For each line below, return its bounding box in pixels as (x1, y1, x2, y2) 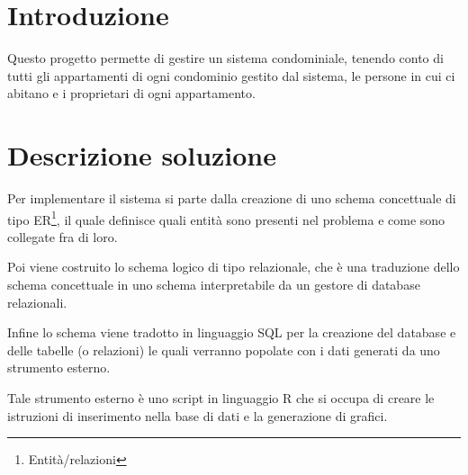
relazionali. (7, 292, 67, 311)
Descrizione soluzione (7, 137, 277, 174)
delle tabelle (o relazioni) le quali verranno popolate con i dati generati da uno (7, 340, 440, 359)
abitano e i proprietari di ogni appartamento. (7, 84, 256, 103)
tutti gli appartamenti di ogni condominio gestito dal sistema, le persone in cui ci (7, 66, 455, 85)
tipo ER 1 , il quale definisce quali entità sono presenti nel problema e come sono (7, 207, 445, 229)
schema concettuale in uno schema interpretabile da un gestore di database (7, 275, 420, 294)
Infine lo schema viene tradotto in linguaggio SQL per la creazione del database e (7, 323, 456, 342)
